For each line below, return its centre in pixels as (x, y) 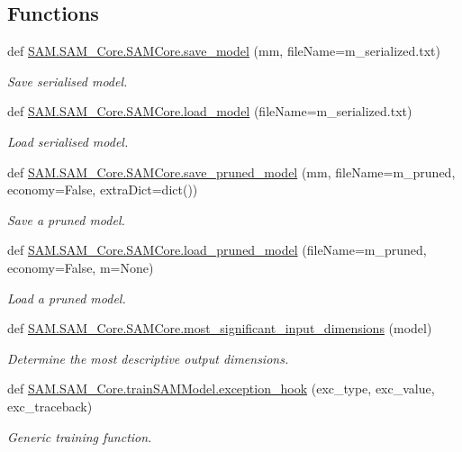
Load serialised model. (68, 141)
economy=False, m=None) (81, 267)
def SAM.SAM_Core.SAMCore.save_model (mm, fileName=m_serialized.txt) (224, 51)
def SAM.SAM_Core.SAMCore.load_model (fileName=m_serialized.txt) (210, 111)
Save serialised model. (68, 81)
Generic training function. (80, 436)
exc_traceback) (50, 406)
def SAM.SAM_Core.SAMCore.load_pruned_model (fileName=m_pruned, (217, 250)
